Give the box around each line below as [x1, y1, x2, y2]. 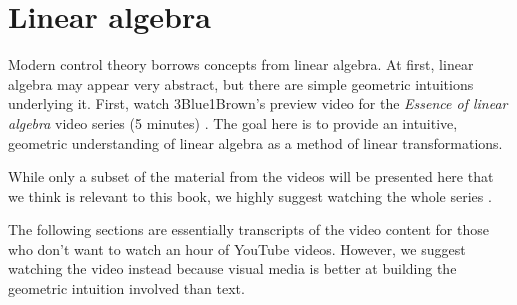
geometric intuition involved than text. [8, 278, 245, 299]
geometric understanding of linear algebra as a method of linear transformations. [8, 132, 503, 153]
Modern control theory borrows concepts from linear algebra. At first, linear [8, 54, 474, 75]
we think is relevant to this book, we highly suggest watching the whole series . [8, 185, 492, 206]
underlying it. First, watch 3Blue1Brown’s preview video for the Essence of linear [8, 93, 508, 114]
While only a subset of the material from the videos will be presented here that [8, 166, 494, 187]
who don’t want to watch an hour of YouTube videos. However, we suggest [8, 238, 466, 259]
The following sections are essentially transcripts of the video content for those [8, 219, 489, 240]
